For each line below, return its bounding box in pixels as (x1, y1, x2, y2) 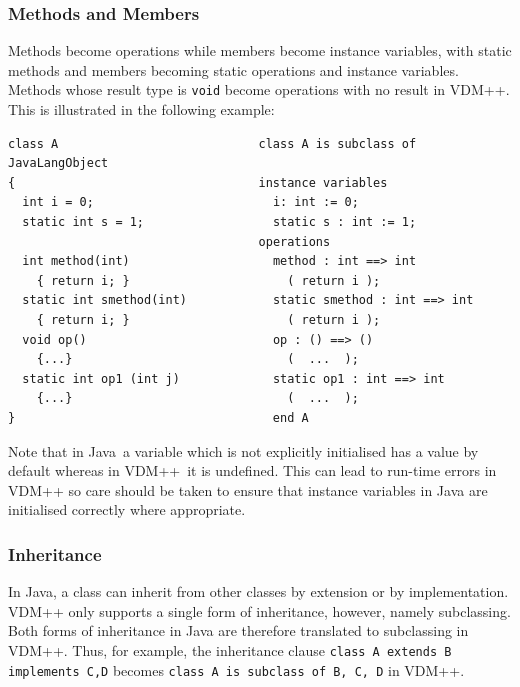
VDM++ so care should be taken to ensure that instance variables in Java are (8, 479, 488, 500)
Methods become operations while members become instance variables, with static (8, 40, 512, 61)
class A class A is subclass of (8, 136, 417, 151)
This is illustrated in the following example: (8, 99, 275, 120)
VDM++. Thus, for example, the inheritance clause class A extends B (8, 639, 452, 660)
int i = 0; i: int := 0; (22, 195, 359, 210)
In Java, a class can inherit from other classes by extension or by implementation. (8, 581, 509, 602)
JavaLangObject (8, 156, 109, 171)
